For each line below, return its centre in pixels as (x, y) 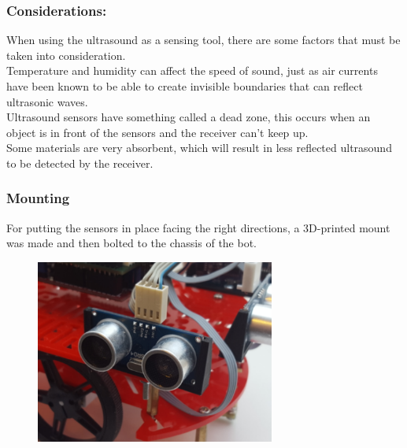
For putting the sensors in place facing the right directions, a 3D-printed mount (198, 227)
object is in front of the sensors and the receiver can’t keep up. (157, 132)
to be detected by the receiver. (80, 163)
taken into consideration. (66, 55)
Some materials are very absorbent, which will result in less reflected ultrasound (199, 148)
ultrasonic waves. (47, 101)
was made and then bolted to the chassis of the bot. (132, 243)
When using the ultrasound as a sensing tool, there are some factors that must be (203, 40)
